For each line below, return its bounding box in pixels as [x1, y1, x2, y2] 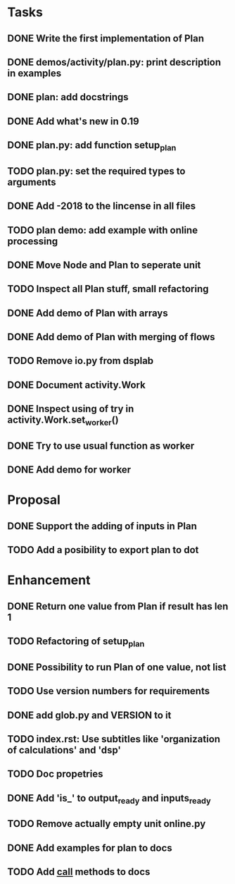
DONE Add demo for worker [7, 464, 132, 476]
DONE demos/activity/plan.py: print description [7, 56, 222, 68]
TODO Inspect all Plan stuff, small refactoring [7, 283, 209, 295]
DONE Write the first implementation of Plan [7, 32, 205, 44]
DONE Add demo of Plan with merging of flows [7, 331, 216, 343]
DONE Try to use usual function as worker [7, 440, 195, 452]
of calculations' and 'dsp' [7, 744, 122, 756]
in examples [7, 67, 62, 79]
